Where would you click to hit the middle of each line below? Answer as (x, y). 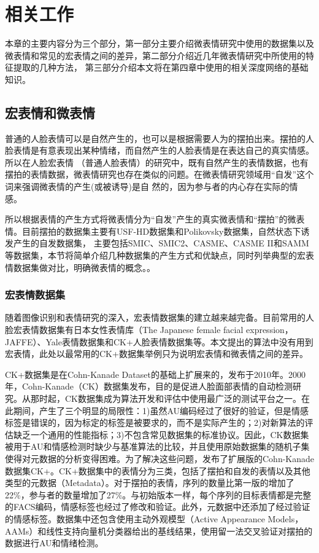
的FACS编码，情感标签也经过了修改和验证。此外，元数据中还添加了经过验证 (158, 507)
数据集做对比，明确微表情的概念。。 (84, 267)
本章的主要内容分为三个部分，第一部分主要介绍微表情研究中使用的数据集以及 (159, 43)
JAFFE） (21, 341)
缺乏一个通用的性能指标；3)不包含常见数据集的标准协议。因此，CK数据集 (161, 434)
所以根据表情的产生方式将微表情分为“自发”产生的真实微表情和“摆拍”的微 (151, 219)
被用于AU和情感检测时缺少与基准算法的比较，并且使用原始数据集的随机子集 (157, 446)
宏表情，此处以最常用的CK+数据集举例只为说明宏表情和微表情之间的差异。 (156, 354)
